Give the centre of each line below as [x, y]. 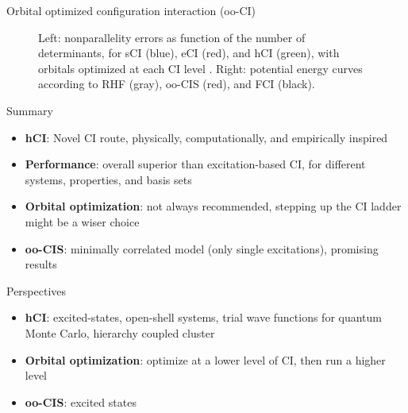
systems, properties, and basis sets [108, 179]
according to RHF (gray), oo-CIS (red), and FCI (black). [177, 84]
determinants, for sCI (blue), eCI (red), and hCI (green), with [189, 53]
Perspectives [37, 290]
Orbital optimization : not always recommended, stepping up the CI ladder [213, 206]
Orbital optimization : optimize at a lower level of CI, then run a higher [205, 359]
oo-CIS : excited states [81, 401]
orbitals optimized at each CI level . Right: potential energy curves [200, 68]
